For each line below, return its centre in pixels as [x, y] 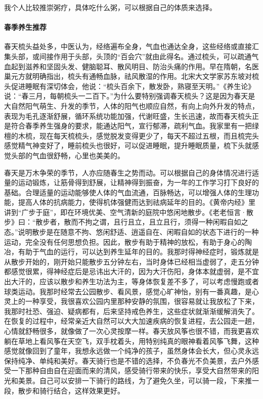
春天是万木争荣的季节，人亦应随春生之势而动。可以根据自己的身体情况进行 [128, 172]
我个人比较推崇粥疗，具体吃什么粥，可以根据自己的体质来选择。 [110, 7]
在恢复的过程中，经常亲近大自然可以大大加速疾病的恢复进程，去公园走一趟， [131, 321]
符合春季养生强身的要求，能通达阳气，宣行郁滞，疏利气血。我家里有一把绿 [135, 126]
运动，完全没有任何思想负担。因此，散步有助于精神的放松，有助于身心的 [124, 241]
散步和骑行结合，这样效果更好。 [71, 390]
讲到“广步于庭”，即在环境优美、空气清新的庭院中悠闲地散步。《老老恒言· [125, 212]
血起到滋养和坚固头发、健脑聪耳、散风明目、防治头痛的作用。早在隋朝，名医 [131, 66]
